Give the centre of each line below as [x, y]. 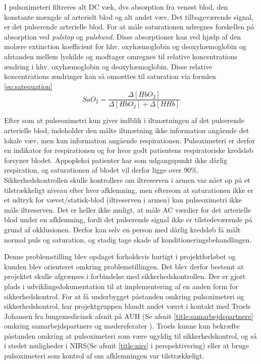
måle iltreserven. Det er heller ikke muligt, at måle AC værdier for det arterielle [128, 209]
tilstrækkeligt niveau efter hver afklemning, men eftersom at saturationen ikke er [129, 190]
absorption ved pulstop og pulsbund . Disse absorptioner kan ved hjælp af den [123, 36]
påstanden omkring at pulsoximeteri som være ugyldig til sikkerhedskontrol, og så [130, 335]
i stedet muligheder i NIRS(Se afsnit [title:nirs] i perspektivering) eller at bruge [126, 346]
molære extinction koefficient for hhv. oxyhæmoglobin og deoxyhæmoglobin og [125, 46]
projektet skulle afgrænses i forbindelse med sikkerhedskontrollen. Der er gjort [125, 276]
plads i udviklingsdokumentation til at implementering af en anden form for [121, 286]
